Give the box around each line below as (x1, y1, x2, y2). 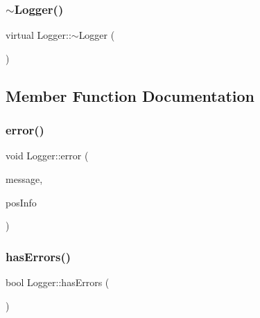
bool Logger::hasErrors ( (6, 275, 110, 289)
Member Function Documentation (6, 85, 255, 106)
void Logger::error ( (6, 148, 89, 163)
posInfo (6, 195, 37, 209)
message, (6, 172, 43, 186)
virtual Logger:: (6, 28, 71, 42)
